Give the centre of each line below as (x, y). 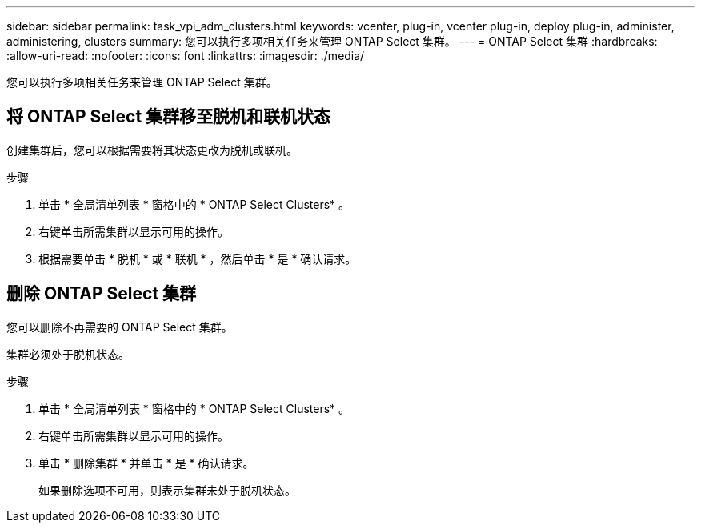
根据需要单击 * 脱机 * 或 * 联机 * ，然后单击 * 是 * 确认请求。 (198, 258)
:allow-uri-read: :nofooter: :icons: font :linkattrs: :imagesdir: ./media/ (186, 56)
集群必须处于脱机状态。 (68, 354)
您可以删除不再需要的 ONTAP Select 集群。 (120, 327)
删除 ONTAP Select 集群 (102, 294)
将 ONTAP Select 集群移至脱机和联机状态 (169, 117)
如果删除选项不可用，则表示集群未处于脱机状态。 (167, 490)
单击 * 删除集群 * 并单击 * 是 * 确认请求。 (146, 463)
